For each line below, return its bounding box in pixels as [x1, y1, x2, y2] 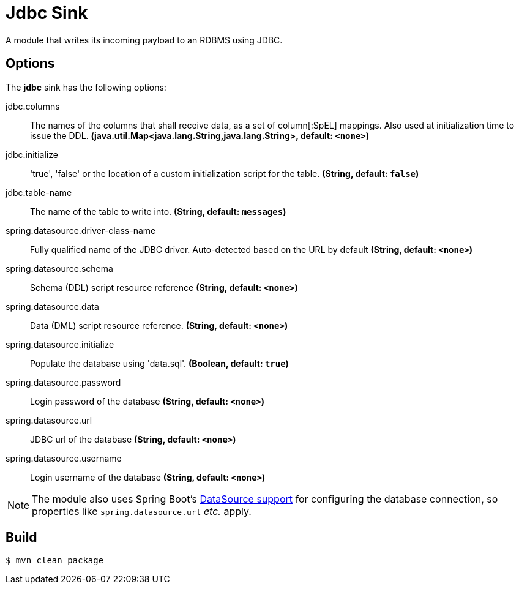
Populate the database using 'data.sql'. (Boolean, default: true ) [30, 358, 289, 369]
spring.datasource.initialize [6, 339, 114, 350]
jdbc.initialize [6, 149, 58, 160]
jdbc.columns [6, 100, 60, 111]
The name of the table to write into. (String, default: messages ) [30, 206, 286, 217]
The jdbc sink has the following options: [6, 81, 166, 92]
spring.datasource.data [6, 301, 99, 312]
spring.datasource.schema [6, 263, 113, 274]
